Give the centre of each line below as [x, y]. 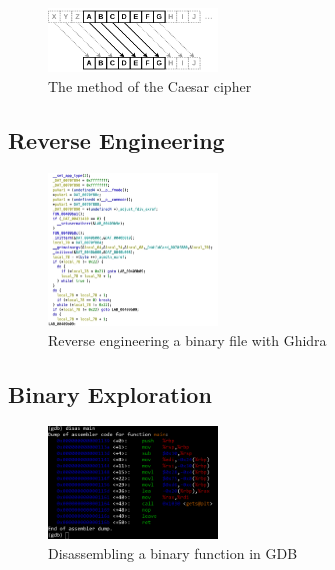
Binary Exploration [110, 393]
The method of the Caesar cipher [150, 85]
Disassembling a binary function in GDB [173, 552]
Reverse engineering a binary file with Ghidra [187, 339]
